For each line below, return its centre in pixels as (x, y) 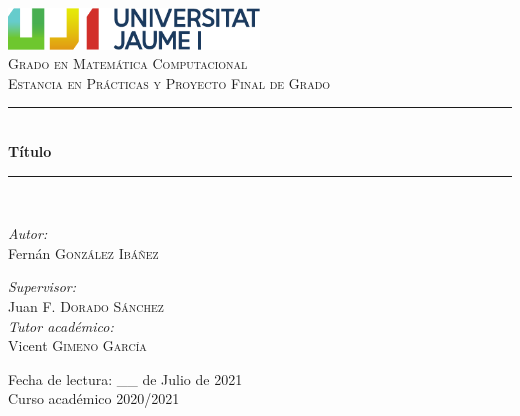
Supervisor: (42, 286)
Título (30, 151)
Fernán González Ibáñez (83, 252)
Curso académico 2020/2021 (94, 398)
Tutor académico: (61, 325)
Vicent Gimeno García (77, 345)
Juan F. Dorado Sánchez (86, 306)
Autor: (28, 233)
